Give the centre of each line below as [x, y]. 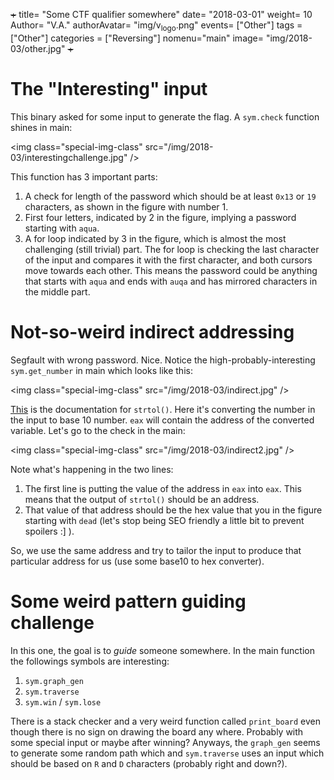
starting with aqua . [62, 228]
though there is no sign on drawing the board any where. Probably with [157, 731]
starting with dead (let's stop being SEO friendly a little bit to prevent [164, 520]
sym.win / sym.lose [63, 701]
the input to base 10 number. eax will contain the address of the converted [162, 420]
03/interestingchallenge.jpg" [69, 157]
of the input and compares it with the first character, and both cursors [168, 260]
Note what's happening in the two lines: [92, 469]
